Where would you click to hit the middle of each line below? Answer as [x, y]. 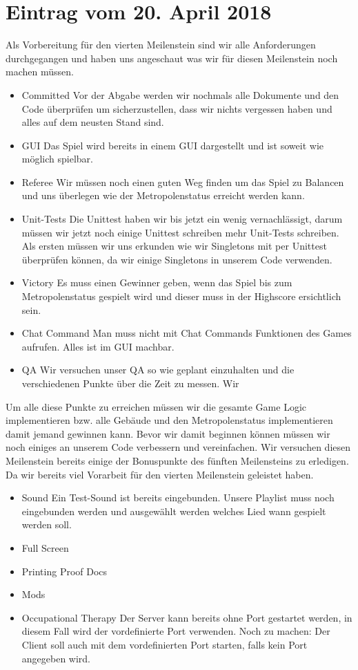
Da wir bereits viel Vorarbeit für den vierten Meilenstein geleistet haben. [160, 474]
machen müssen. [40, 72]
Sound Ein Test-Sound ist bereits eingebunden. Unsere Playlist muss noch [178, 497]
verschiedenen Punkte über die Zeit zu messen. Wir [130, 383]
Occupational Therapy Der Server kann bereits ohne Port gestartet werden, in [187, 617]
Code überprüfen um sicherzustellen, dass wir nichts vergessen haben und [177, 108]
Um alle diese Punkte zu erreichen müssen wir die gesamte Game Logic [156, 406]
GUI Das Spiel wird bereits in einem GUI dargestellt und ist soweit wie [172, 145]
